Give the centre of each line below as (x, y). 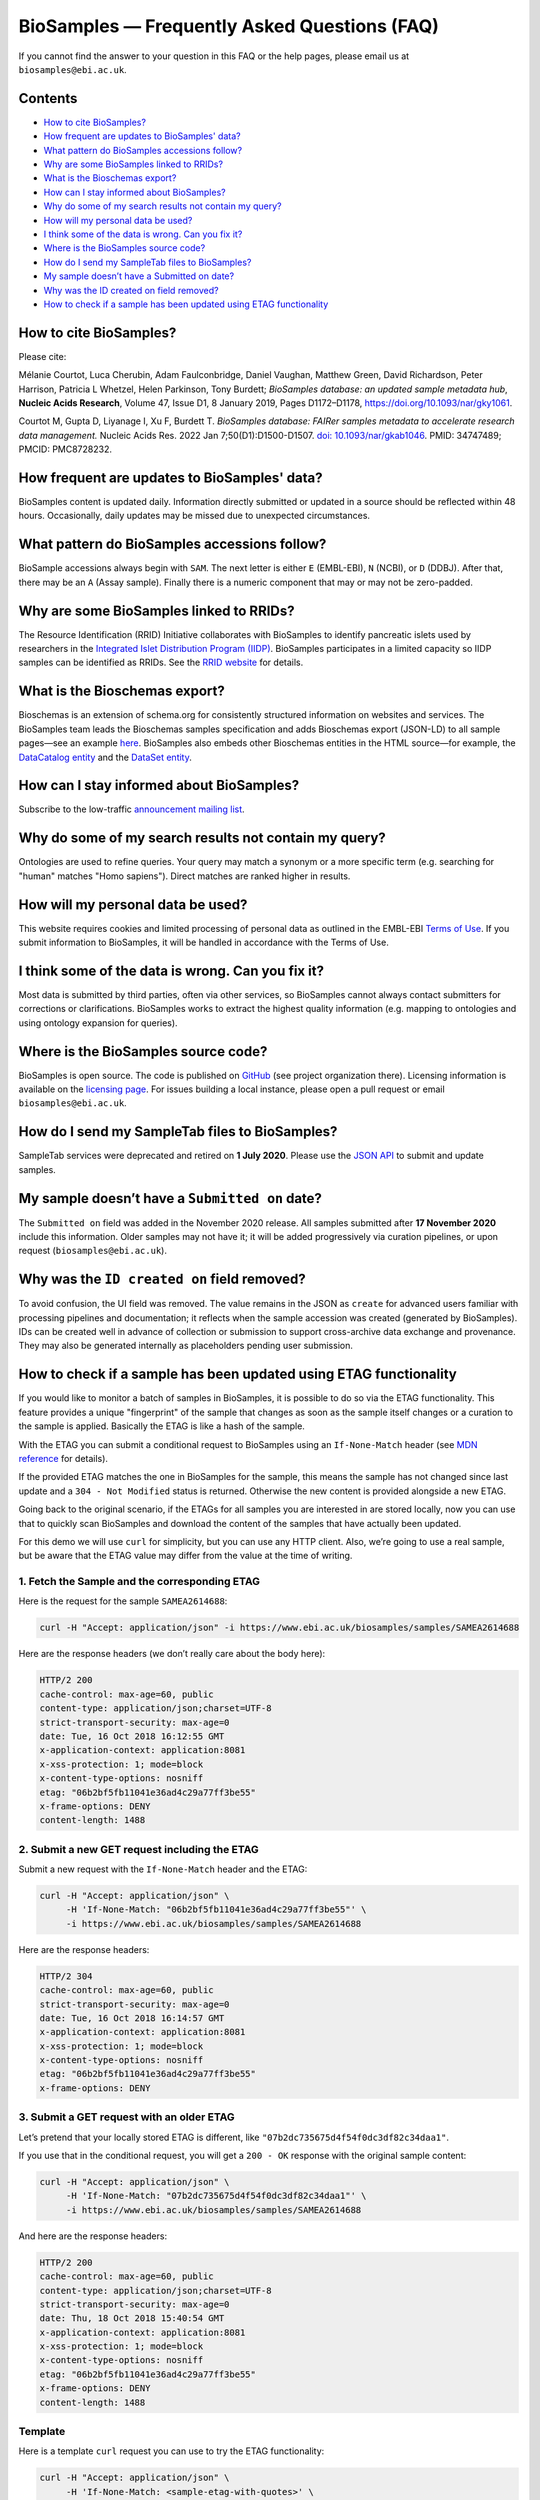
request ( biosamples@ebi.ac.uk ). (92, 1251)
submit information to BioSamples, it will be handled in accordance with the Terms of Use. (203, 942)
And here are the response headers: (93, 2236)
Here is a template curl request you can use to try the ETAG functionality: (171, 2451)
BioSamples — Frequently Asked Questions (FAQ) (229, 26)
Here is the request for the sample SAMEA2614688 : (123, 1601)
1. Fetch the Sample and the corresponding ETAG (139, 1582)
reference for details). (63, 1458)
